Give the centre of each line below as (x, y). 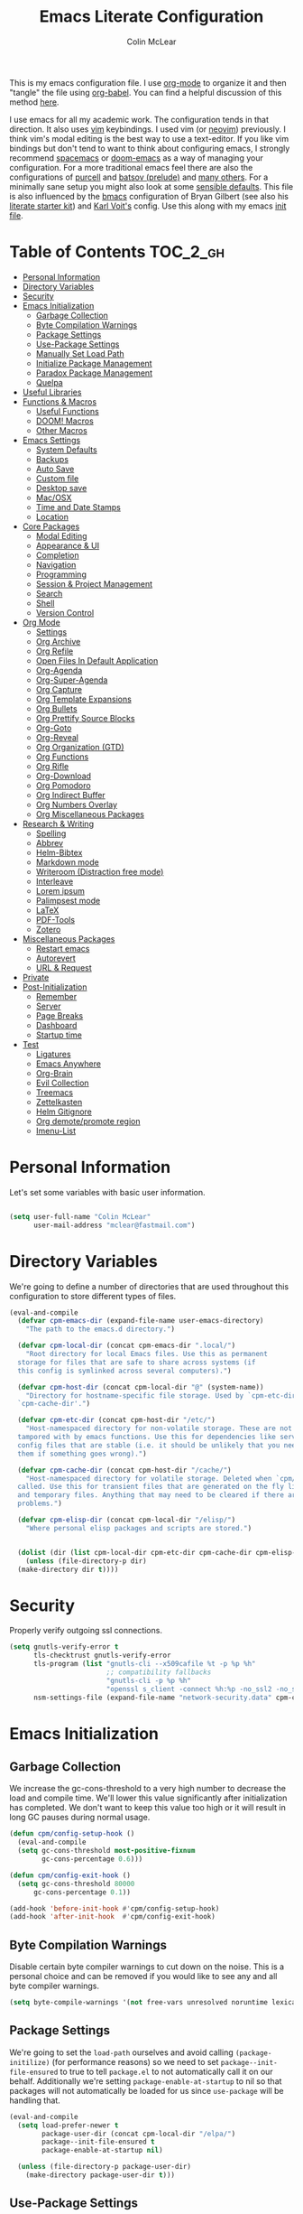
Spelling (51, 833)
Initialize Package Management (94, 363)
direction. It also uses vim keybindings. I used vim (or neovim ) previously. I (147, 129)
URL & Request (64, 967)
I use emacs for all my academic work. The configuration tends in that (139, 119)
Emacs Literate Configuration (151, 17)
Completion (57, 555)
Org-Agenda (59, 670)
